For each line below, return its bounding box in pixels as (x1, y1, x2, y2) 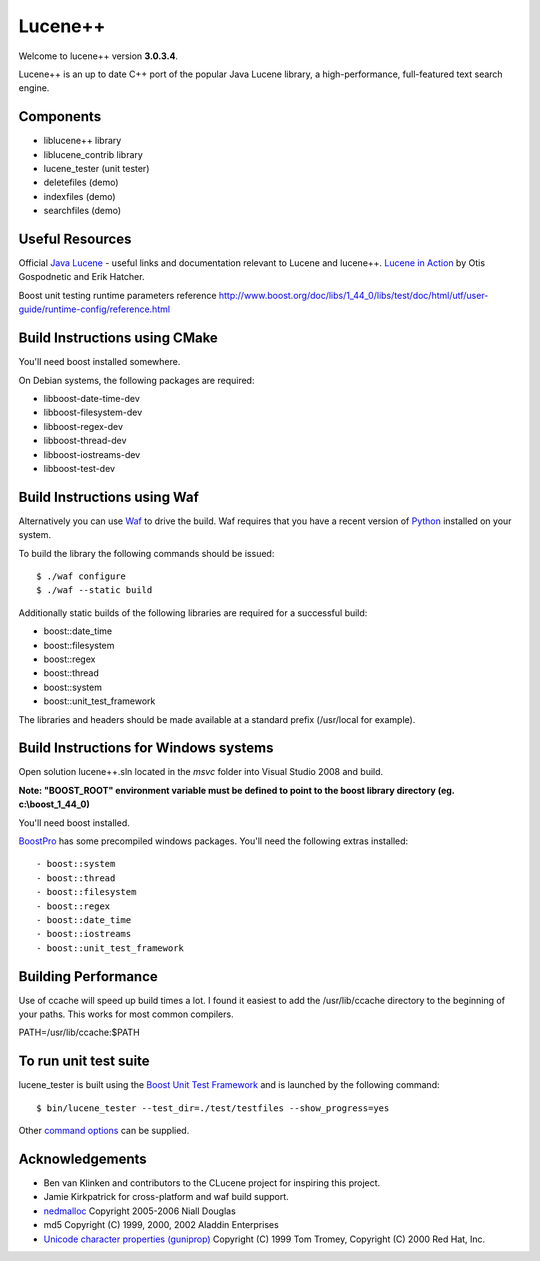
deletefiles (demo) (43, 176, 119, 189)
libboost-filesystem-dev (43, 406, 143, 419)
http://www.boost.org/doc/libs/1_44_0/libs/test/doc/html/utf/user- (218, 289, 489, 301)
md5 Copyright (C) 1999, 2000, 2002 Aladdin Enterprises (43, 1219, 279, 1231)
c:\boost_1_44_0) (18, 798, 90, 810)
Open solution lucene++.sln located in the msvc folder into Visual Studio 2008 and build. (18, 766, 384, 778)
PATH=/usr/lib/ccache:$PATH (18, 1026, 140, 1039)
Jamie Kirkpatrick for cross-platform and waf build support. (43, 1191, 289, 1203)
